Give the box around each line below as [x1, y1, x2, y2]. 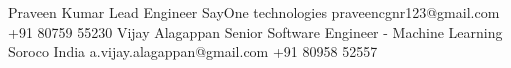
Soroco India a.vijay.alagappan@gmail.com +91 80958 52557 [8, 41, 378, 62]
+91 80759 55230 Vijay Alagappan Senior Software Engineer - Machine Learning [8, 21, 503, 42]
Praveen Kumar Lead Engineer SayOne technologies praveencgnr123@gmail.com [8, 2, 500, 22]
